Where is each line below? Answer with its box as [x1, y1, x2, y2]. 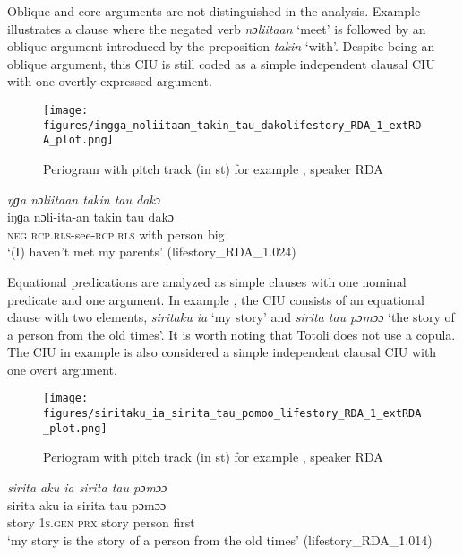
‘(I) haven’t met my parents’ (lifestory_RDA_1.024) [7, 242, 296, 261]
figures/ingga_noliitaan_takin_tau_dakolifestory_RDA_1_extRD [43, 118, 422, 132]
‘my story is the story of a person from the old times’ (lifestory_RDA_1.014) [7, 530, 433, 549]
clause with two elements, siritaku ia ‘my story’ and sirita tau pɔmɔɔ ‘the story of [7, 308, 455, 326]
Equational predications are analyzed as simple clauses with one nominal [7, 272, 407, 291]
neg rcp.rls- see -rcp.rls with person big [7, 224, 225, 243]
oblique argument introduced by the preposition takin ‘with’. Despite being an [7, 37, 435, 56]
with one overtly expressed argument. [7, 72, 212, 91]
